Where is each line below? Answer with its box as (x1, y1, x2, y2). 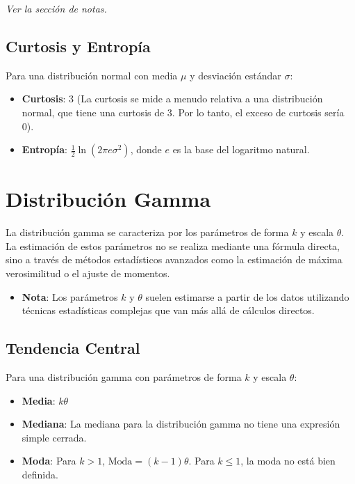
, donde (130, 142, 162, 157)
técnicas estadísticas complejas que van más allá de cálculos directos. (22, 303, 315, 318)
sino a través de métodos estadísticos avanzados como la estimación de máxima (6, 252, 342, 267)
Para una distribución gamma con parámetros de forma (6, 370, 242, 384)
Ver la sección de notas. (6, 1, 107, 15)
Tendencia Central (6, 337, 140, 359)
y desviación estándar (190, 68, 281, 82)
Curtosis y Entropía (6, 35, 151, 56)
